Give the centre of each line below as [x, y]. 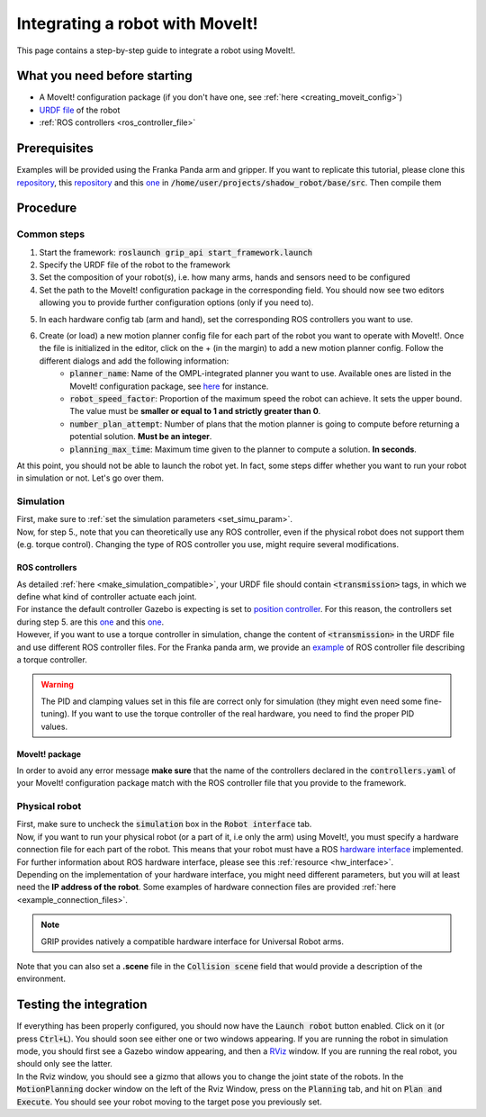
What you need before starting [104, 76]
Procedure [47, 208]
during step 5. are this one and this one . [90, 622]
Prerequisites [55, 149]
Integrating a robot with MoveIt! [137, 23]
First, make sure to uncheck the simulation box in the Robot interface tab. [164, 824]
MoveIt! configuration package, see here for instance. [169, 386]
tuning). [55, 714]
